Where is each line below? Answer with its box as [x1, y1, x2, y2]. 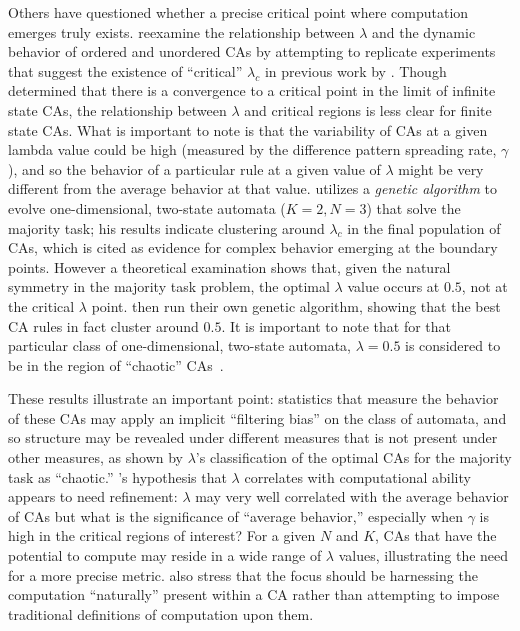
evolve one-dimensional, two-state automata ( [8, 197, 286, 218]
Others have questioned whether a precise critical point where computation [8, 2, 469, 22]
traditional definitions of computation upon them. [8, 603, 314, 624]
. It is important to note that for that [221, 315, 452, 336]
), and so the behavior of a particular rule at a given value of [8, 158, 381, 179]
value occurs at [347, 276, 440, 297]
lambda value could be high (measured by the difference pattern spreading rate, [8, 139, 497, 160]
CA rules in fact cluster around [8, 315, 199, 336]
